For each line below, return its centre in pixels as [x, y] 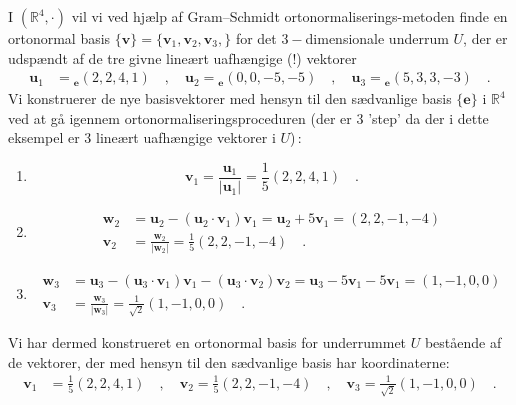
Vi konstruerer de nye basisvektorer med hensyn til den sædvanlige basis [230, 98]
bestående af [463, 342]
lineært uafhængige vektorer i [185, 137]
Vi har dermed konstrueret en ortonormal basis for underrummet [207, 342]
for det [256, 38]
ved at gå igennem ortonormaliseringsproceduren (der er [180, 117]
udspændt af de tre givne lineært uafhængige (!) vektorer [182, 57]
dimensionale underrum [377, 38]
